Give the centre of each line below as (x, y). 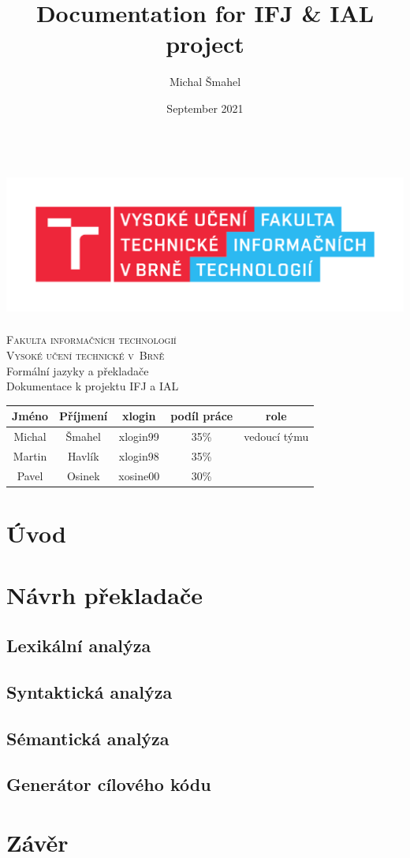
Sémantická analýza (88, 738)
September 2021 (205, 108)
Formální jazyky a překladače (78, 370)
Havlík (83, 455)
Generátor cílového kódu (109, 784)
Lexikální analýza (79, 645)
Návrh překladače (104, 595)
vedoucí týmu (276, 436)
